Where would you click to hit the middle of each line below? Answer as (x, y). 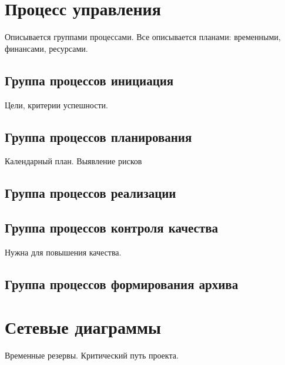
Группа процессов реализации (90, 193)
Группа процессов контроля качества (112, 228)
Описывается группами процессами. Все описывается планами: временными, (143, 37)
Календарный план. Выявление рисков (73, 161)
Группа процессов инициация (89, 80)
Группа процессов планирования (98, 136)
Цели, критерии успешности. (56, 104)
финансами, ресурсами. (46, 48)
